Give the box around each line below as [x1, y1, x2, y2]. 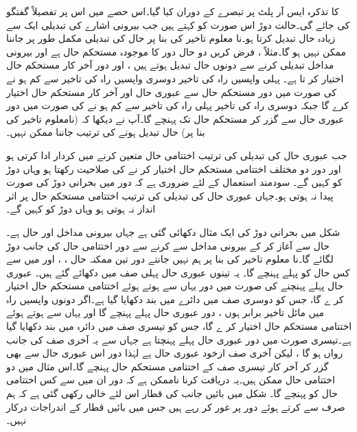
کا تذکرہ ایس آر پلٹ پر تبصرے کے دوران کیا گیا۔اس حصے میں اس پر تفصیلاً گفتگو [6, 4, 339, 18]
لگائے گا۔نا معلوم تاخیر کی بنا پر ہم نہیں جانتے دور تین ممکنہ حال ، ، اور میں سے [6, 252, 334, 266]
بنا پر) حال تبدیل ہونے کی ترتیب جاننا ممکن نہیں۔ [6, 125, 205, 139]
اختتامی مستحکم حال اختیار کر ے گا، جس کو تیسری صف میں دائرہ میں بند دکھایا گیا [6, 319, 352, 333]
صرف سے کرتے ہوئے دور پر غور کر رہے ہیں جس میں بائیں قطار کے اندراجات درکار [6, 399, 345, 413]
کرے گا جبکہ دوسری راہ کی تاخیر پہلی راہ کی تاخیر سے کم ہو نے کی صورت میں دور [6, 98, 349, 112]
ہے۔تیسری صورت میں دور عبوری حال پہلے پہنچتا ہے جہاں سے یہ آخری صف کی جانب [6, 332, 352, 346]
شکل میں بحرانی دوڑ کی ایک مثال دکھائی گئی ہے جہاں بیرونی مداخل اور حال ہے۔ [6, 224, 341, 239]
